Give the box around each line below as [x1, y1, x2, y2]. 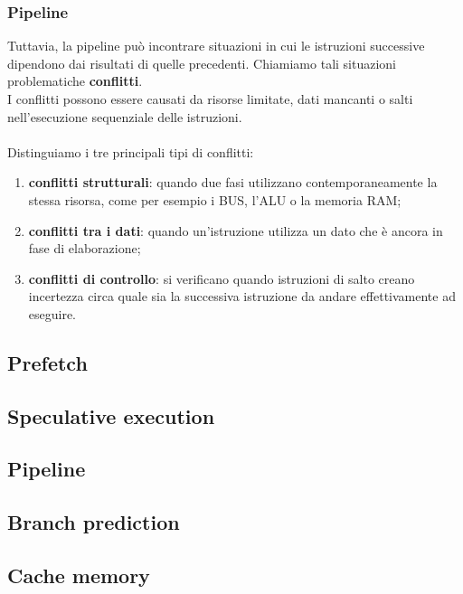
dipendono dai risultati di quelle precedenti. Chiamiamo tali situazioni [7, 53, 397, 72]
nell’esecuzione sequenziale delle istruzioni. [7, 107, 242, 126]
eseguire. [28, 304, 77, 323]
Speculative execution [7, 401, 215, 429]
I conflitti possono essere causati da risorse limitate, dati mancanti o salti [7, 90, 413, 108]
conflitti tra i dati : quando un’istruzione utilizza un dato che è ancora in [28, 221, 443, 240]
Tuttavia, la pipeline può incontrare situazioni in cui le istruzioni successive [7, 36, 425, 55]
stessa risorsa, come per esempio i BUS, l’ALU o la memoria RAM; [28, 190, 402, 209]
